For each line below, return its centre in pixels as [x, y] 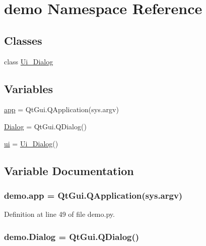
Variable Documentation [69, 170]
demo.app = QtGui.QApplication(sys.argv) [93, 195]
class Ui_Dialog [29, 61]
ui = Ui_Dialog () [31, 143]
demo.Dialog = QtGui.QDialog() [72, 236]
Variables [29, 88]
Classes [23, 40]
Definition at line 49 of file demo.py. [59, 214]
